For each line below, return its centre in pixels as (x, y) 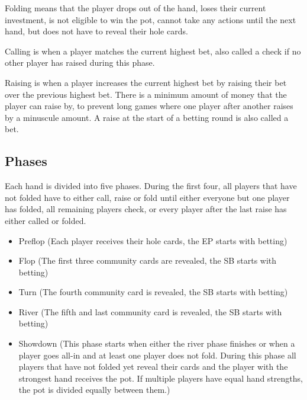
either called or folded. (46, 220)
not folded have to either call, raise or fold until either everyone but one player (147, 197)
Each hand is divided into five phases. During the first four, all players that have (151, 186)
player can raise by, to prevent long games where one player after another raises (149, 106)
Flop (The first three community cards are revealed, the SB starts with (148, 260)
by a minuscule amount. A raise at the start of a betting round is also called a (147, 117)
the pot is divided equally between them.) (94, 390)
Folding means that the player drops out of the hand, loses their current (135, 8)
